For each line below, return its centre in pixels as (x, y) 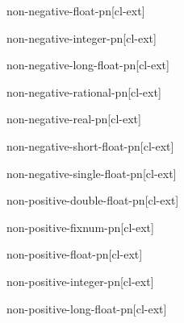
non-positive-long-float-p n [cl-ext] (87, 308)
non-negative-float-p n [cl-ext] (76, 10)
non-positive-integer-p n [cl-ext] (80, 281)
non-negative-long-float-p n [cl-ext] (88, 65)
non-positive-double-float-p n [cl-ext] (93, 200)
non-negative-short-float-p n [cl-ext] (90, 145)
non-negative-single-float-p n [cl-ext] (92, 173)
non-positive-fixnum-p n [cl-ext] (80, 227)
